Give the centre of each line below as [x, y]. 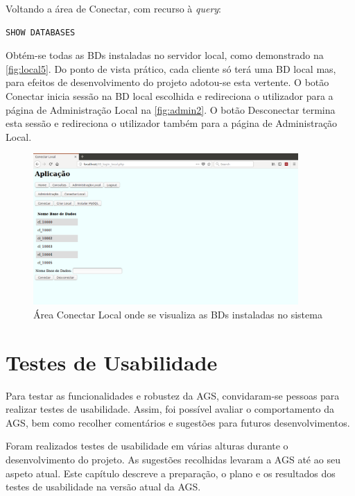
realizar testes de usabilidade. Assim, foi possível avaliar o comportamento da [170, 409]
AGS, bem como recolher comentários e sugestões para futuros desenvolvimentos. [178, 422]
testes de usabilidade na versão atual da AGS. [103, 487]
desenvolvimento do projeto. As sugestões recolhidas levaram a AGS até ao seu [173, 460]
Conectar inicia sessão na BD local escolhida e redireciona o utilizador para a [170, 95]
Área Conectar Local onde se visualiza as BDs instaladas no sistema [178, 314]
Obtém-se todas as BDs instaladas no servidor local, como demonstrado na [165, 55]
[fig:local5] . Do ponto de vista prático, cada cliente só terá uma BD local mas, [171, 68]
